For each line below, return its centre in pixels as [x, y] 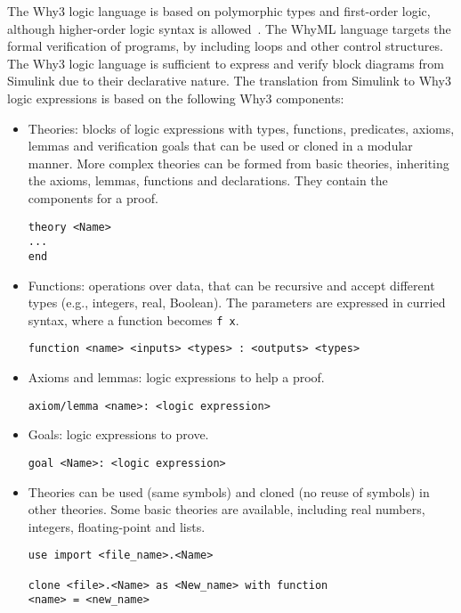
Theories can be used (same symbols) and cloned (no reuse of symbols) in [229, 491]
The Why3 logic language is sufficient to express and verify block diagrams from [226, 63]
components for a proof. [93, 197]
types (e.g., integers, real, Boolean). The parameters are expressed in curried [237, 302]
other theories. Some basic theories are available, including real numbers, [226, 509]
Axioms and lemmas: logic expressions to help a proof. [176, 377]
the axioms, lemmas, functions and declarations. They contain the [208, 180]
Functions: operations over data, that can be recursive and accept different [231, 285]
